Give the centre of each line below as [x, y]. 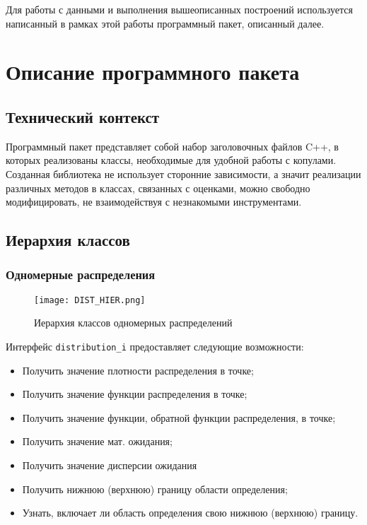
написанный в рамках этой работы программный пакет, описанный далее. [165, 23]
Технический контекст [83, 116]
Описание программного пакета [153, 72]
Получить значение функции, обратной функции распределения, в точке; [179, 417]
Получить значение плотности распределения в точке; [138, 370]
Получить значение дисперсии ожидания [110, 465]
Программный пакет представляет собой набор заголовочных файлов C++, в [172, 146]
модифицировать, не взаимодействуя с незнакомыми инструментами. [154, 202]
